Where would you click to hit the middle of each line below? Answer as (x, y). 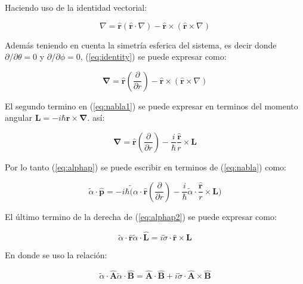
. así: (96, 117)
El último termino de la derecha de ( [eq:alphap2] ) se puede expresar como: (141, 216)
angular (18, 117)
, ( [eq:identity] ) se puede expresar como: (153, 57)
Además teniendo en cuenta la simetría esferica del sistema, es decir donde (141, 45)
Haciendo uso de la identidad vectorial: (76, 7)
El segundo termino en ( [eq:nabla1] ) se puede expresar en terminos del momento (151, 106)
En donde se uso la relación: (56, 255)
